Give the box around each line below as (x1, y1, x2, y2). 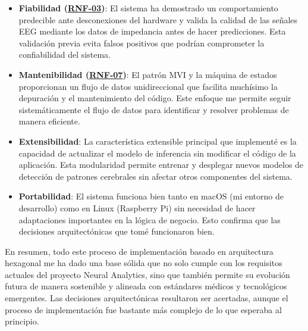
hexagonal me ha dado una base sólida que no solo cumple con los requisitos (5, 257, 282, 269)
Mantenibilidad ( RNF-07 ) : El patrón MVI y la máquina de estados (18, 68, 277, 80)
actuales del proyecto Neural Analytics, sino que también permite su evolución (5, 268, 290, 280)
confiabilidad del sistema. (18, 48, 111, 61)
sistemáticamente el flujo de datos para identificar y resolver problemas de (18, 103, 289, 115)
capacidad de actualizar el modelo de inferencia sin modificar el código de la (18, 146, 296, 159)
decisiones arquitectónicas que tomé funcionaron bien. (18, 225, 215, 238)
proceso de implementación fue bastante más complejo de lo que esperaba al (5, 303, 282, 316)
